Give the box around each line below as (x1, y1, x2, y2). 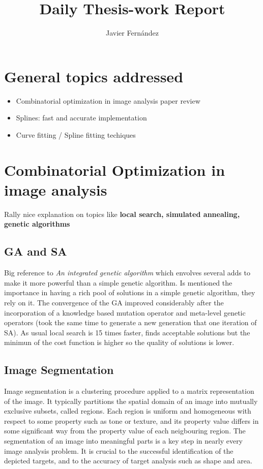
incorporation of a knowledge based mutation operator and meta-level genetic (4, 307, 246, 318)
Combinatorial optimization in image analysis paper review (16, 95, 200, 106)
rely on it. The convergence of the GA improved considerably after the (4, 297, 224, 307)
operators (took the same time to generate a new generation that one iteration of (4, 317, 257, 328)
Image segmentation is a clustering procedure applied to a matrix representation (4, 386, 254, 396)
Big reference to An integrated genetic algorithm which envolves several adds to (4, 267, 250, 278)
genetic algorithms (4, 218, 70, 229)
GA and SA (4, 243, 67, 259)
